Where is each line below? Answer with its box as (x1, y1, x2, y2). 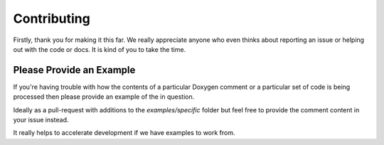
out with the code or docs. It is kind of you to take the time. (13, 45, 186, 53)
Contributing (13, 11, 90, 26)
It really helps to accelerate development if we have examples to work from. (13, 129, 235, 137)
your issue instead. (13, 116, 69, 124)
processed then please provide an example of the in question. (13, 92, 195, 101)
